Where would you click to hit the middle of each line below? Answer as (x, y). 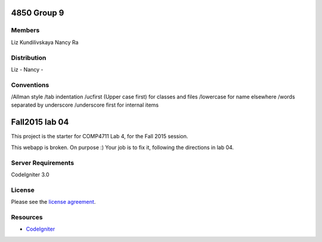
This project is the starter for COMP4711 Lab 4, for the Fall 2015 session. (100, 136)
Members (25, 30)
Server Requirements (43, 163)
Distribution (29, 58)
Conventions (30, 85)
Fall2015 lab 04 (40, 122)
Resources (27, 217)
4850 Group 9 (38, 13)
